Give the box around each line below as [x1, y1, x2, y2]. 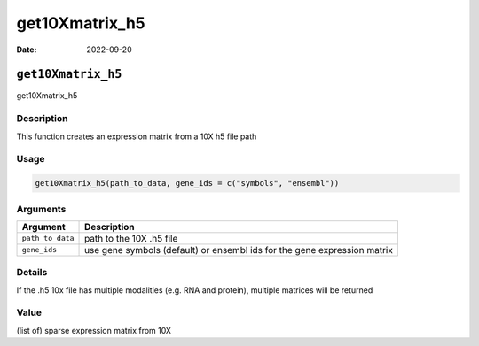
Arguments [16, 203, 67, 215]
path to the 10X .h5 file [84, 232, 178, 244]
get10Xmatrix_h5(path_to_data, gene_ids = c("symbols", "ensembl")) [35, 178, 340, 188]
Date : [16, 44, 37, 55]
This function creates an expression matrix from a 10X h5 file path [16, 131, 257, 142]
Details [16, 266, 48, 279]
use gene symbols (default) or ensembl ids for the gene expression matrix [84, 243, 394, 256]
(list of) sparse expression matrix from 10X [16, 325, 172, 335]
